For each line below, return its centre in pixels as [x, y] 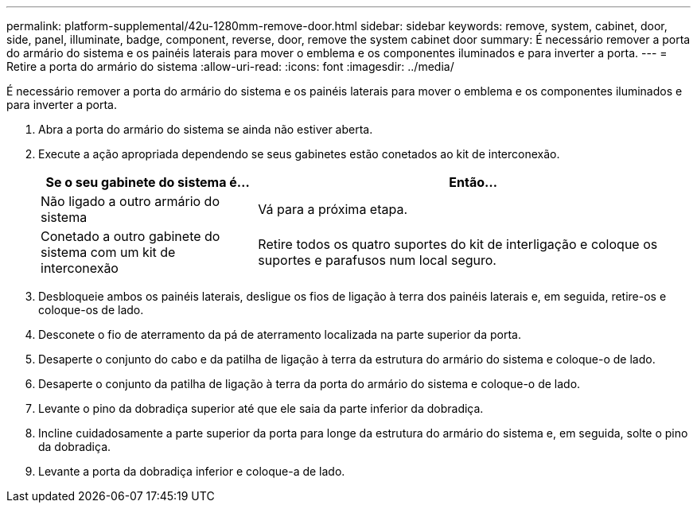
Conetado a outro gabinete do [130, 236]
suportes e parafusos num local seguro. [377, 260]
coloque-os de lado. [91, 310]
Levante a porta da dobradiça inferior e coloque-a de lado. [192, 471]
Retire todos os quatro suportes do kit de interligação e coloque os [458, 244]
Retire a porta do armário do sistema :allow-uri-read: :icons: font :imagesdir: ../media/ [230, 66]
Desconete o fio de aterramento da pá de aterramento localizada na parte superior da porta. [280, 334]
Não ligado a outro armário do [130, 201]
